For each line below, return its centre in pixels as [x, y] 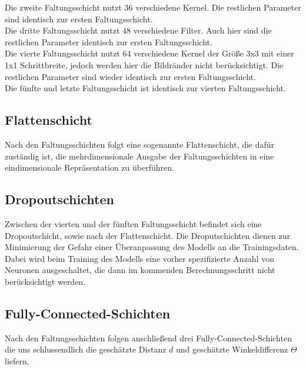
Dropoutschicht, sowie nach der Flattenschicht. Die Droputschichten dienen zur [148, 235]
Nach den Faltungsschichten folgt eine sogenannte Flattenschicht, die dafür [140, 144]
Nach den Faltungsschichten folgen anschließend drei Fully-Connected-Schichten [148, 338]
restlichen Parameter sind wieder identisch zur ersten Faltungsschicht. [130, 76]
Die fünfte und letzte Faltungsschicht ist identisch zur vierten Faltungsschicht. [145, 88]
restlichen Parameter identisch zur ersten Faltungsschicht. [109, 41]
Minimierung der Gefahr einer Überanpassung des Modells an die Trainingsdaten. [152, 247]
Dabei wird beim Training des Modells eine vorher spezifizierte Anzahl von [139, 258]
